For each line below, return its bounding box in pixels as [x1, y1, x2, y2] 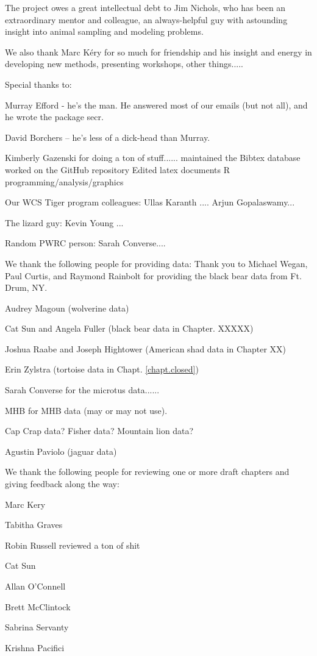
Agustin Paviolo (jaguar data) [5, 444, 117, 457]
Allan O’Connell [5, 580, 66, 592]
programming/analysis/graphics [5, 175, 124, 188]
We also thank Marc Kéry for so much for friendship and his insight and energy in [5, 45, 312, 58]
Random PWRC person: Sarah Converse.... [5, 237, 166, 249]
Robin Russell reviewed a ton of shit [5, 538, 140, 551]
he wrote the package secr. [5, 110, 104, 123]
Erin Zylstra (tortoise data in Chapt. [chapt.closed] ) [5, 363, 199, 376]
